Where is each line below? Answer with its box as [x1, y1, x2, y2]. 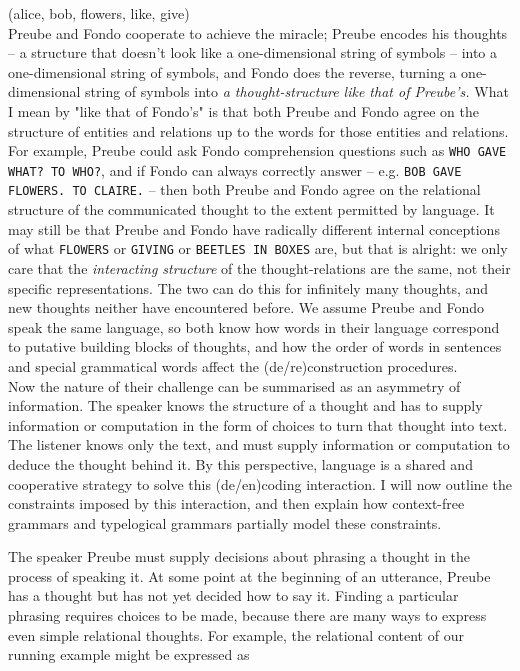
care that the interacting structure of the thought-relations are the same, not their [8, 257, 511, 278]
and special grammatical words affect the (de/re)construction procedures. [8, 355, 458, 376]
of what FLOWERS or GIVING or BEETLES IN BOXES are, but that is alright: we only [8, 238, 508, 259]
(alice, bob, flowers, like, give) [8, 3, 190, 23]
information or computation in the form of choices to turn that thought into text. [8, 414, 508, 435]
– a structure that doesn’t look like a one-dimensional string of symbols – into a [8, 42, 498, 63]
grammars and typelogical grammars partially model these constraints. [8, 512, 442, 533]
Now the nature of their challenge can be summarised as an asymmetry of [8, 375, 461, 396]
